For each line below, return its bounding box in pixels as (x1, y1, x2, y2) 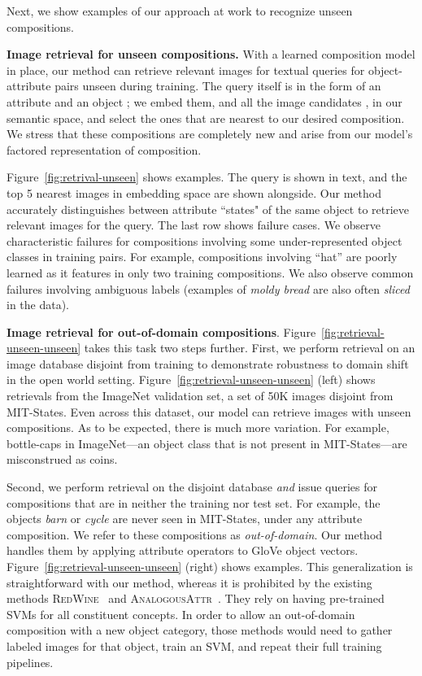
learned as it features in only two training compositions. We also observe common (7, 264, 414, 281)
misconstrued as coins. (7, 451, 118, 468)
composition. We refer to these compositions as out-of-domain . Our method (7, 526, 383, 543)
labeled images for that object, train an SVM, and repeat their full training (7, 637, 382, 654)
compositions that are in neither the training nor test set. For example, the (7, 494, 381, 511)
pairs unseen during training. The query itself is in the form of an (54, 77, 381, 94)
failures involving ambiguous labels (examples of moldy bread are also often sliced (7, 280, 410, 297)
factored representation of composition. (7, 141, 202, 158)
